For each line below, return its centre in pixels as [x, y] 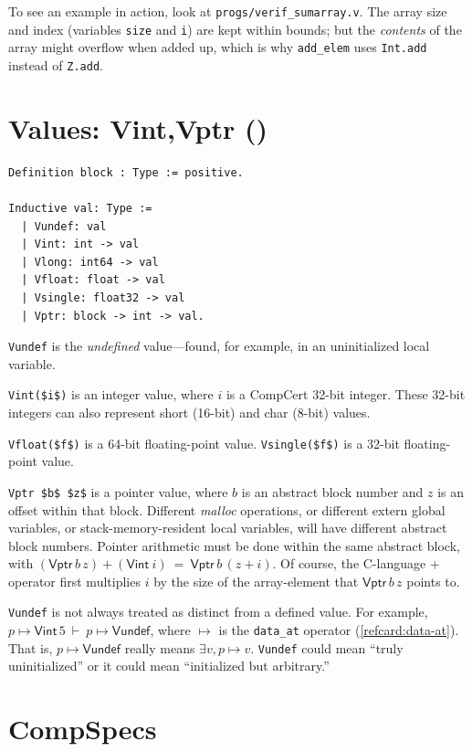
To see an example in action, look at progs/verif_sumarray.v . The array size [228, 11]
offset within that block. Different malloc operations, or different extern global [227, 509]
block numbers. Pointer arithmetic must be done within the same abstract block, [234, 545]
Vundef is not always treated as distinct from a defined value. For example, [218, 612]
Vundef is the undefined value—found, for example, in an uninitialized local [219, 346]
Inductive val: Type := [80, 208]
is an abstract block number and [332, 491]
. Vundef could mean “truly [327, 647]
